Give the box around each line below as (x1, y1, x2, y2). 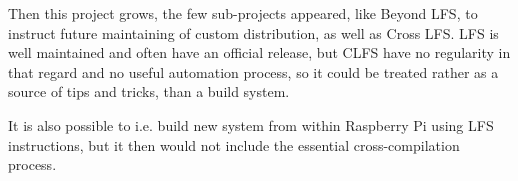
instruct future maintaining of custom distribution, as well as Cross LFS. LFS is (8, 22, 499, 43)
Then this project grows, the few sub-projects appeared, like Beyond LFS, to (8, 3, 478, 23)
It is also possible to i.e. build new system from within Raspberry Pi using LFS (8, 114, 494, 135)
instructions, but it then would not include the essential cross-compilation (8, 134, 460, 155)
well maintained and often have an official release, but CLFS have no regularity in (8, 42, 511, 63)
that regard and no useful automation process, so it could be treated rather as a (8, 61, 499, 82)
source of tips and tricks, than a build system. (8, 81, 290, 102)
